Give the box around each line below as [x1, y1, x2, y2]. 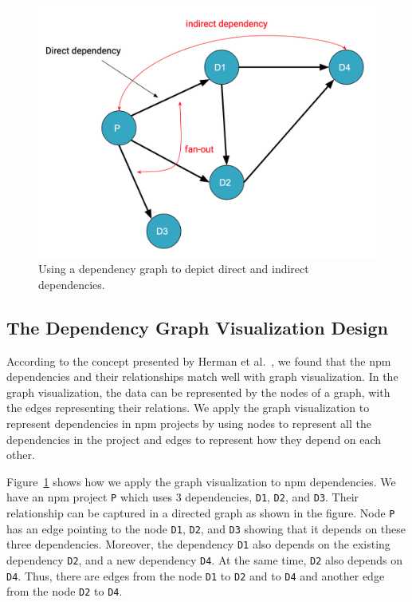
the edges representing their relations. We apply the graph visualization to [6, 399, 370, 416]
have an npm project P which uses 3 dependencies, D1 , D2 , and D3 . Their [6, 489, 359, 505]
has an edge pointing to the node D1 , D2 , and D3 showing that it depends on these [6, 520, 406, 537]
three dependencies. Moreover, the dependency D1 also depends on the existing [6, 536, 390, 552]
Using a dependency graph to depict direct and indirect [38, 260, 309, 277]
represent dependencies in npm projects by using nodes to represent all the [6, 415, 371, 432]
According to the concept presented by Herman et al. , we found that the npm [6, 352, 391, 369]
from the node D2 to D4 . [6, 583, 123, 600]
